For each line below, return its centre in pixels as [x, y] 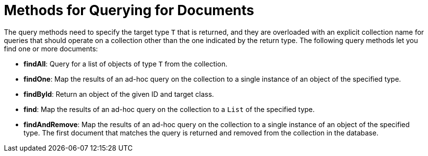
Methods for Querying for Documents [129, 10]
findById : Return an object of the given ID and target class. [119, 94]
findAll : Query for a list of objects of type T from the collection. [126, 64]
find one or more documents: [51, 48]
